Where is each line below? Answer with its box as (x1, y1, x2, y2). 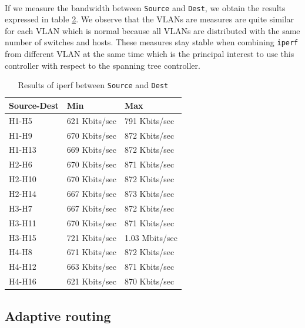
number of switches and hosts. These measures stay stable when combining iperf (5, 36, 299, 48)
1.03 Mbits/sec (124, 231, 177, 243)
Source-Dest (9, 99, 59, 111)
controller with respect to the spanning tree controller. (5, 59, 200, 71)
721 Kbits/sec (66, 231, 116, 243)
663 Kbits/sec (66, 260, 116, 273)
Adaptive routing (5, 306, 111, 324)
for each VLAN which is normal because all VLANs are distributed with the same (5, 24, 300, 36)
